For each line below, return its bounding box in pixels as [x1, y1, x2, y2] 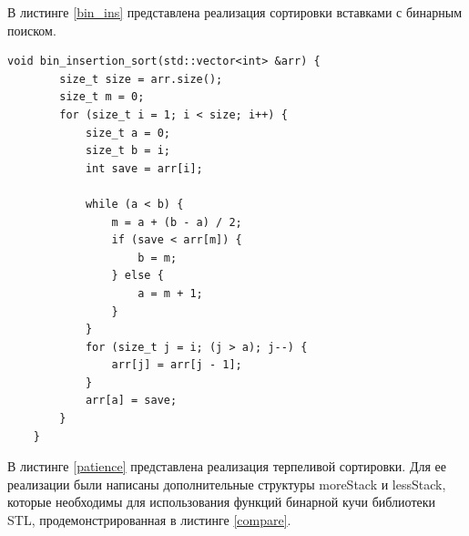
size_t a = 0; [85, 126, 170, 139]
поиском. [7, 20, 56, 39]
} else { [111, 269, 164, 283]
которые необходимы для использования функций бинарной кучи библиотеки [7, 492, 436, 511]
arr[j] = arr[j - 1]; [111, 358, 242, 372]
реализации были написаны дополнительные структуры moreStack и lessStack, [7, 474, 446, 493]
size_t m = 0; [59, 90, 145, 104]
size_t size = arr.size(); [59, 72, 223, 86]
